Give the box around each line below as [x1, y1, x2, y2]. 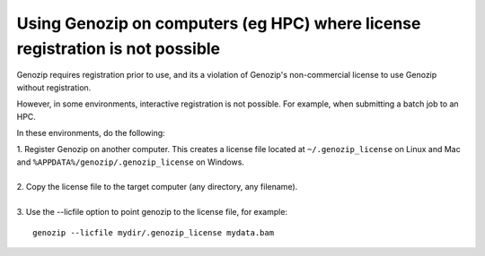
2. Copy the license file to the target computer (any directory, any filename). [16, 182, 298, 192]
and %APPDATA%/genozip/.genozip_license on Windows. [16, 157, 244, 167]
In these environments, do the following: [16, 127, 165, 138]
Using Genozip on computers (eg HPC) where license [16, 13, 421, 33]
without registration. [16, 81, 92, 93]
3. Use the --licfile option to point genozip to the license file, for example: [16, 207, 287, 218]
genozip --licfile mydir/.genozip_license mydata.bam [32, 227, 274, 237]
